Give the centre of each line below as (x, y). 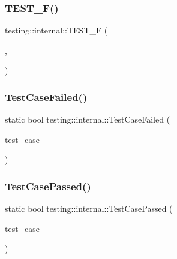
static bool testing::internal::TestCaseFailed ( (88, 119)
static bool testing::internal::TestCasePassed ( (89, 208)
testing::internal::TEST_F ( (56, 30)
